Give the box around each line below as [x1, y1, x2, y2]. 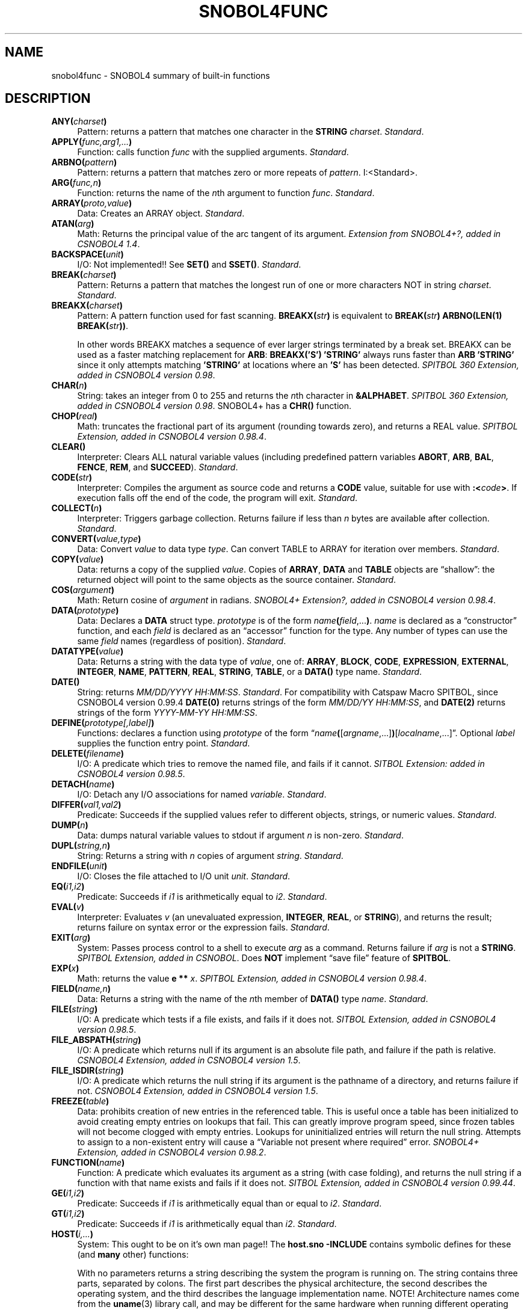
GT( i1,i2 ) [51, 1208, 85, 1219]
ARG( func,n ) [51, 177, 102, 188]
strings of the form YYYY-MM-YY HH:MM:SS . [77, 707, 257, 718]
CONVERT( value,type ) [51, 534, 141, 544]
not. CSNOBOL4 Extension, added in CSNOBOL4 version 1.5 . [77, 1086, 318, 1096]
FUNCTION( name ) [51, 1157, 125, 1168]
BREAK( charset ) [51, 269, 117, 280]
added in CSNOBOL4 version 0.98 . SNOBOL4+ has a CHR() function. [77, 401, 352, 411]
